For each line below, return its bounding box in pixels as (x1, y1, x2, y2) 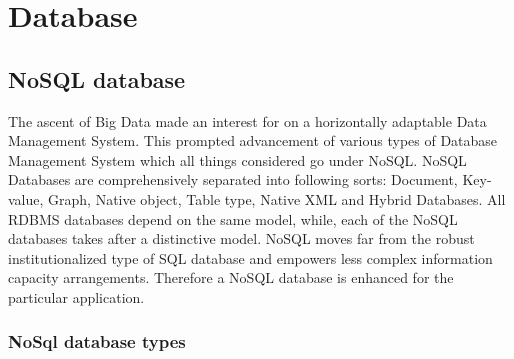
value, (8, 188, 44, 209)
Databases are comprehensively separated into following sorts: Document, (8, 169, 458, 190)
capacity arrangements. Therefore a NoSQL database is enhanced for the (8, 267, 454, 288)
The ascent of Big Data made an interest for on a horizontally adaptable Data (8, 110, 487, 131)
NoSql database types (8, 329, 186, 354)
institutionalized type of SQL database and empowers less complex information (8, 247, 493, 268)
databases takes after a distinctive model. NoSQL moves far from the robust (8, 228, 475, 249)
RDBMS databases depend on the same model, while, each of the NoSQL (8, 208, 458, 229)
